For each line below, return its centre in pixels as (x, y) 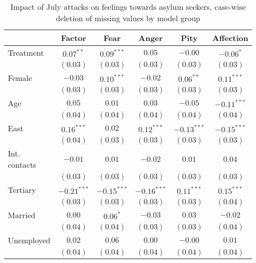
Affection (230, 38)
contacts (22, 165)
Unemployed (29, 240)
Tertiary (22, 190)
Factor (73, 38)
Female (20, 78)
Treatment (26, 53)
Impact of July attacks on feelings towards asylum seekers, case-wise (128, 7)
